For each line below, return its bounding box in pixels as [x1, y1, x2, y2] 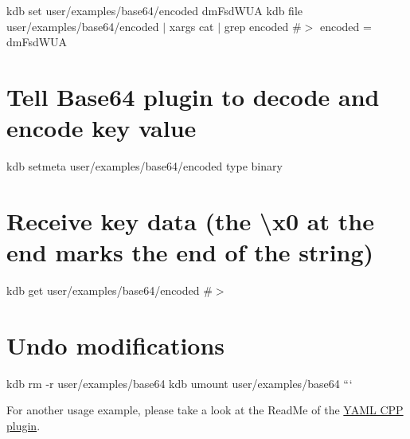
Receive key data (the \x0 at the [6, 204, 374, 237]
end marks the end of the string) [6, 236, 374, 268]
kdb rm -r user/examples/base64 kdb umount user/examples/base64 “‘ [6, 374, 353, 391]
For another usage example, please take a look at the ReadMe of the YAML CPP [6, 402, 404, 418]
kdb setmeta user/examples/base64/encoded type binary [6, 158, 283, 174]
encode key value [6, 112, 197, 144]
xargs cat [169, 18, 214, 34]
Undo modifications [6, 328, 225, 361]
